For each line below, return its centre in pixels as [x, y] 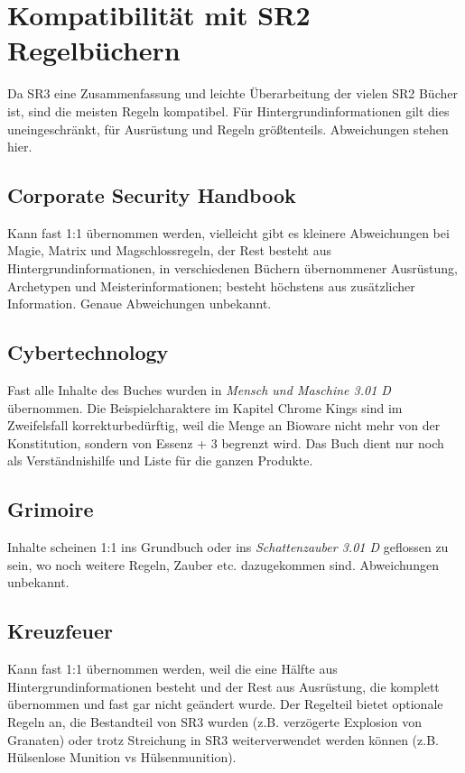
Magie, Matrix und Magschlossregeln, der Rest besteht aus [169, 250]
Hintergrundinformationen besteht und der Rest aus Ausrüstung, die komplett [223, 686]
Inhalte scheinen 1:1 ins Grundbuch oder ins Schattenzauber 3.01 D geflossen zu [228, 547]
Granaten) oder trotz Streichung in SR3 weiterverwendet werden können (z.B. [223, 739]
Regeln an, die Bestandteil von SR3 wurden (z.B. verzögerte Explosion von [214, 722]
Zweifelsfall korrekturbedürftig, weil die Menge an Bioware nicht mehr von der [224, 425]
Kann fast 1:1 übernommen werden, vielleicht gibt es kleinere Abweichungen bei [228, 232]
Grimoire [51, 509]
